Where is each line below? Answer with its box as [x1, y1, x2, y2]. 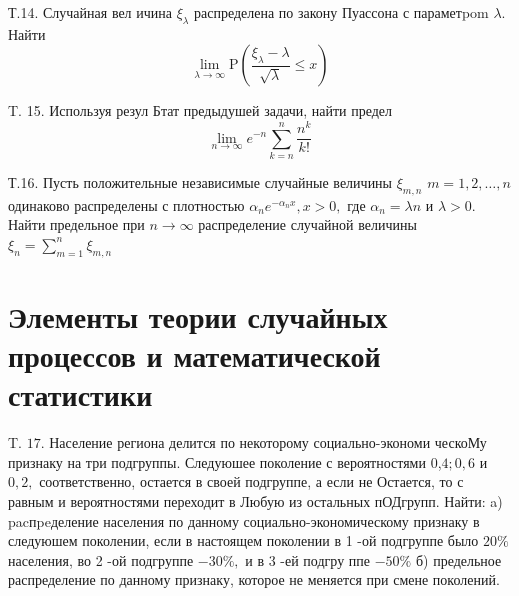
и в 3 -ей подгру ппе [245, 549, 371, 570]
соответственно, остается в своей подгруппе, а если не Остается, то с [39, 471, 464, 492]
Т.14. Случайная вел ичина [8, 2, 172, 22]
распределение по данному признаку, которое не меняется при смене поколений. [8, 569, 500, 590]
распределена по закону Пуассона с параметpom [193, 2, 489, 22]
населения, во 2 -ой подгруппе [8, 549, 194, 570]
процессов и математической [8, 335, 381, 376]
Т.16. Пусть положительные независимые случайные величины [8, 171, 393, 192]
